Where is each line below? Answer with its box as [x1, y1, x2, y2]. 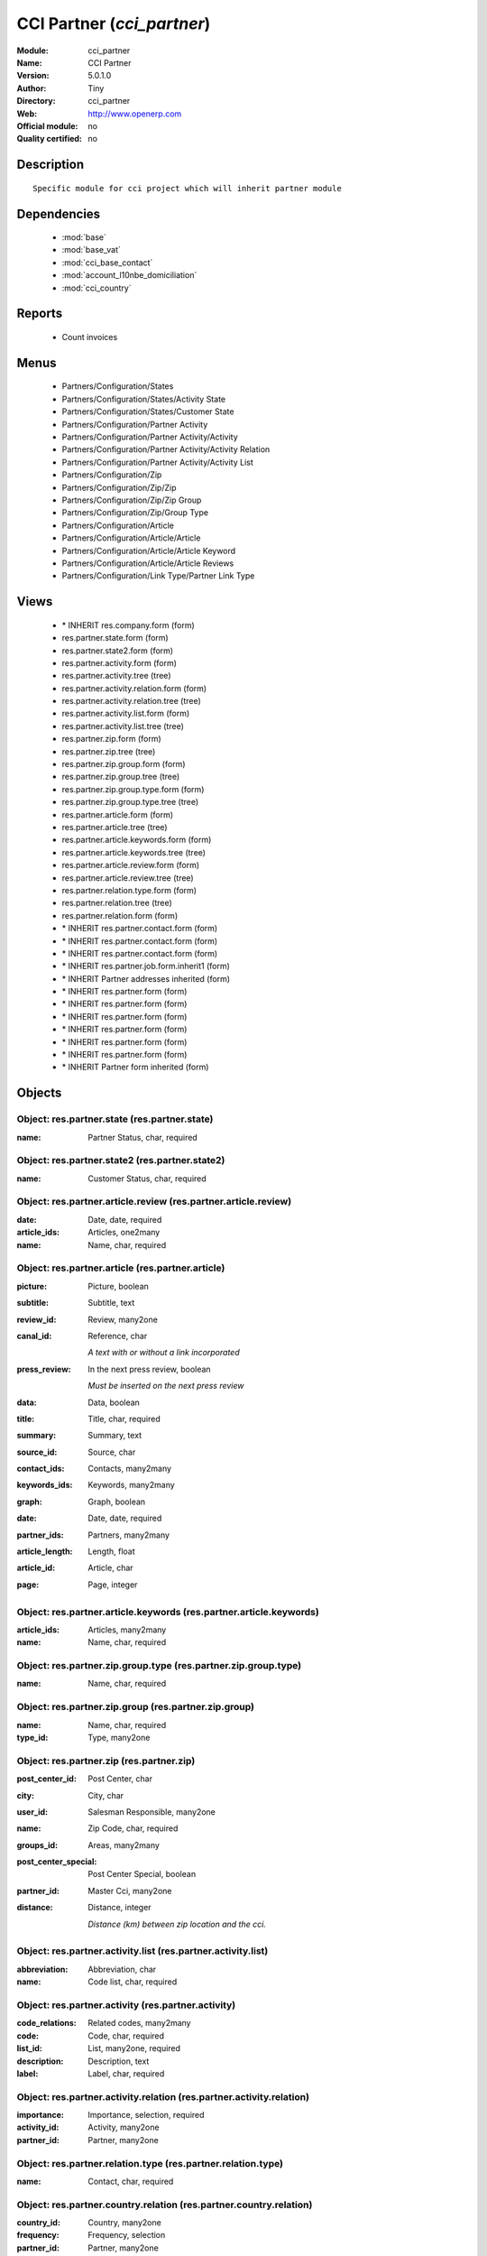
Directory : [16, 96, 56, 106]
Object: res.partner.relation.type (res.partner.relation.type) [16, 2157, 284, 2169]
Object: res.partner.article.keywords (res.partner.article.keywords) [16, 1605, 319, 1618]
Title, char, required [87, 1413, 161, 1424]
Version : [16, 70, 50, 81]
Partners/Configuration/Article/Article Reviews [61, 558, 234, 569]
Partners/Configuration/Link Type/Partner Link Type [61, 570, 255, 581]
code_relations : [16, 2018, 77, 2029]
